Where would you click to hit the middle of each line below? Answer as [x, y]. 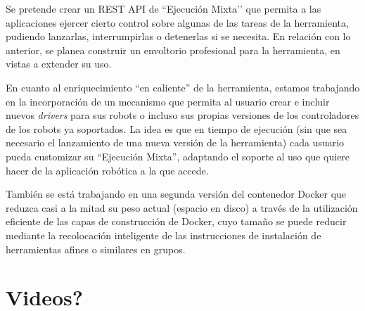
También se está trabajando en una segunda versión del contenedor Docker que [176, 194]
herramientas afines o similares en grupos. [96, 249]
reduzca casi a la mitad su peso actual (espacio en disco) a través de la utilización [182, 207]
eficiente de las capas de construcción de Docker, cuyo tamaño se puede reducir [176, 221]
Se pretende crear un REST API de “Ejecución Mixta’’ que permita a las [164, 8]
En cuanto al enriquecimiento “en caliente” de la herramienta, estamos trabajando [183, 87]
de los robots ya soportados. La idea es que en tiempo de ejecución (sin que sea [177, 128]
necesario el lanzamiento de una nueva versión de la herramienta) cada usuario [175, 142]
